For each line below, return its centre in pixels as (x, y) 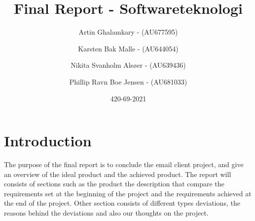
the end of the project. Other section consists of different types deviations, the (122, 203)
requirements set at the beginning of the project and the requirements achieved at (128, 193)
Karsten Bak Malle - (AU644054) (128, 48)
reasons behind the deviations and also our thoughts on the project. (106, 213)
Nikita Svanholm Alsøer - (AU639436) (128, 65)
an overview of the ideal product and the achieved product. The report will (118, 174)
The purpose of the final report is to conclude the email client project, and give (124, 164)
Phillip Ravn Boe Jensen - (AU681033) (128, 81)
